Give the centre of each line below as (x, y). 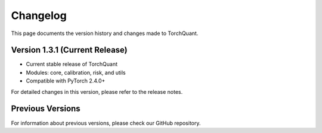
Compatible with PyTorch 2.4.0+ (66, 81)
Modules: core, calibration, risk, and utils (76, 72)
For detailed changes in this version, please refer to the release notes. (97, 91)
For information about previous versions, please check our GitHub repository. (106, 123)
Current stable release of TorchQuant (72, 64)
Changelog (39, 15)
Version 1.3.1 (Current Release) (69, 50)
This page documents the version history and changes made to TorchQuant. (105, 33)
